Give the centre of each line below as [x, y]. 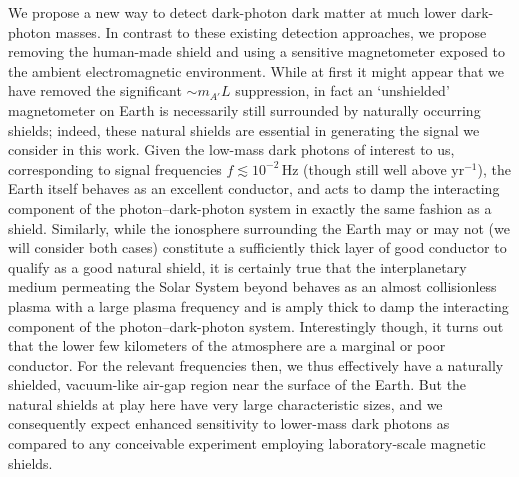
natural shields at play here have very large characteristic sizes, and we [225, 403]
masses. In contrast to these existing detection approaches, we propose [271, 31]
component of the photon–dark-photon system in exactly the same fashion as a [250, 207]
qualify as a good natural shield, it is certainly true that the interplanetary [237, 266]
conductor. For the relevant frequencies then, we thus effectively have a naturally [256, 364]
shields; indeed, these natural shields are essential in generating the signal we [244, 129]
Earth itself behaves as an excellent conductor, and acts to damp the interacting [254, 188]
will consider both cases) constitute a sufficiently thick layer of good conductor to [257, 247]
